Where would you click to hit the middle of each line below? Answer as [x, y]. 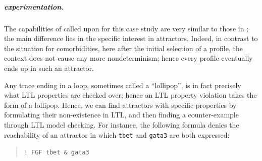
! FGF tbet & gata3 [57, 153]
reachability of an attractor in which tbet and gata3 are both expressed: [117, 134]
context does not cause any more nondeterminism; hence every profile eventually [128, 58]
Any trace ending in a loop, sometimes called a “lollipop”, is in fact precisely [123, 85]
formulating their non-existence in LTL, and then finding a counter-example [121, 115]
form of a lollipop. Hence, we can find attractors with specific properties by [120, 105]
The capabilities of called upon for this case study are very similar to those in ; [126, 28]
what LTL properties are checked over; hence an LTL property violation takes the [130, 95]
